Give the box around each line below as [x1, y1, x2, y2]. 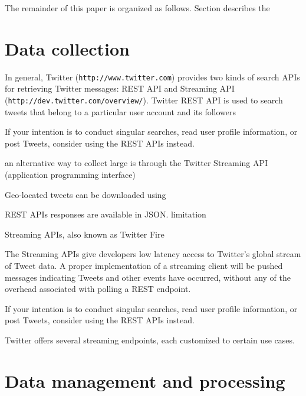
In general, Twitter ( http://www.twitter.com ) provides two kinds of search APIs [5, 70, 300, 83]
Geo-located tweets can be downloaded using [5, 188, 166, 200]
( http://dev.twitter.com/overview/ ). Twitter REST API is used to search [5, 93, 283, 106]
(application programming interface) [5, 168, 136, 180]
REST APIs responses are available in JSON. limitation [5, 208, 206, 220]
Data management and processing [5, 368, 285, 392]
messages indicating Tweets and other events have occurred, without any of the [5, 271, 291, 283]
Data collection [5, 36, 130, 60]
